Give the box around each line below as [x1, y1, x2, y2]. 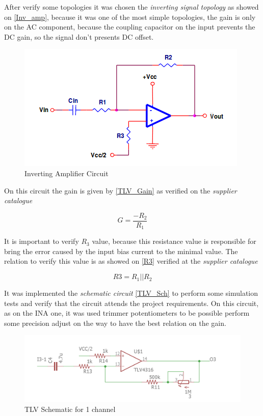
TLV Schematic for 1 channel [24, 404, 116, 414]
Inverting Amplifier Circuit [24, 168, 109, 178]
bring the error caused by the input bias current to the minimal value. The [4, 245, 238, 256]
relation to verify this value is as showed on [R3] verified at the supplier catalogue [4, 256, 258, 266]
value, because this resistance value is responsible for [92, 236, 256, 246]
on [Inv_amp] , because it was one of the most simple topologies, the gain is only [4, 11, 256, 22]
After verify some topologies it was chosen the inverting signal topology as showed [4, 2, 259, 12]
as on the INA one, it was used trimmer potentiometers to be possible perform [4, 308, 250, 318]
